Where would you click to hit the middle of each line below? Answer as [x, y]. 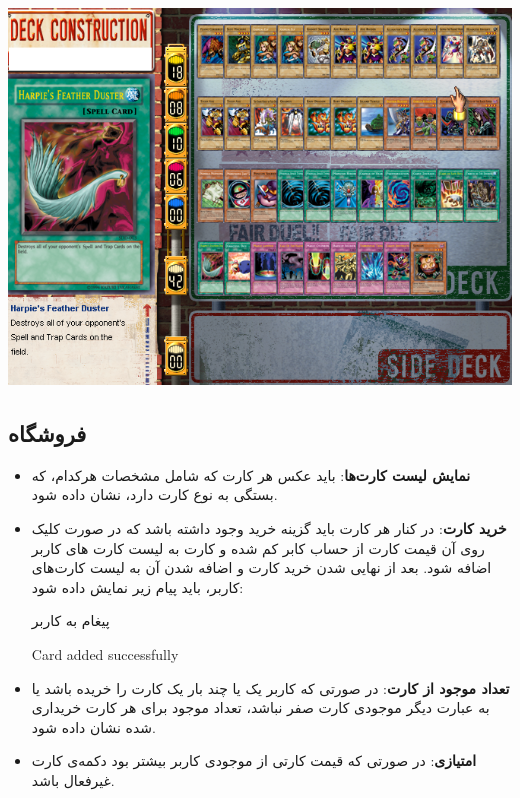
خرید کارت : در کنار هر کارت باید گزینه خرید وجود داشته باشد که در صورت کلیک [269, 528]
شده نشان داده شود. [93, 726]
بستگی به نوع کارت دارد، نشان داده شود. [154, 494]
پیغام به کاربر [70, 620]
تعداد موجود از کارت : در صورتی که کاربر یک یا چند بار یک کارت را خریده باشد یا [270, 687]
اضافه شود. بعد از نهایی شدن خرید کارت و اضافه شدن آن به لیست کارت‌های [261, 567]
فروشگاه [47, 433]
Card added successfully [105, 654]
